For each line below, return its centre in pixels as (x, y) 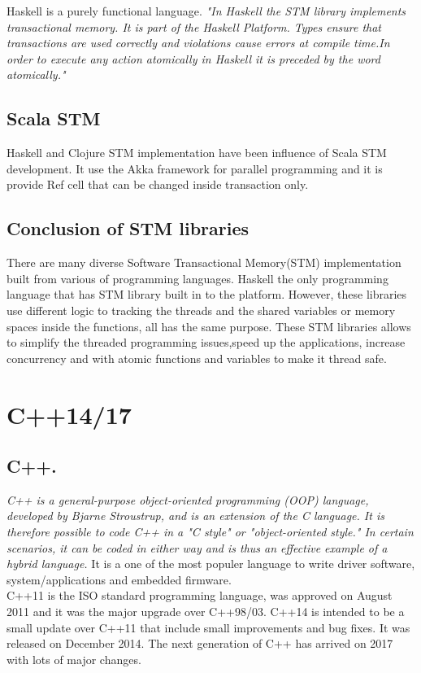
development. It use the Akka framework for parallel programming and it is (195, 168)
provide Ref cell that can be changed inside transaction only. (158, 184)
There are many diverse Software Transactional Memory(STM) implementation (204, 262)
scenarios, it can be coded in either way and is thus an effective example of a (197, 547)
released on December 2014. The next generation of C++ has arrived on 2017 (200, 643)
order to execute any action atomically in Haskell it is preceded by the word (193, 58)
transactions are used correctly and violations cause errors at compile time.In (198, 43)
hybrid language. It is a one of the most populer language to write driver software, (211, 564)
